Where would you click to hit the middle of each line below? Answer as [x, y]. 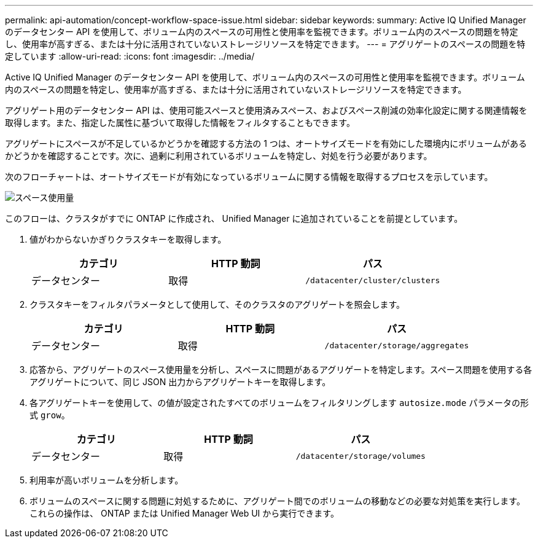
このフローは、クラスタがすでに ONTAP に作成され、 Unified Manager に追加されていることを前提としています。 [234, 218]
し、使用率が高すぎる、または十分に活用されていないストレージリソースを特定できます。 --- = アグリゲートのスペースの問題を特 [265, 44]
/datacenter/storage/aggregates [397, 345]
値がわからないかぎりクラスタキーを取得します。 [128, 239]
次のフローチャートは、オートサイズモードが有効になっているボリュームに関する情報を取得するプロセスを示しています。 [249, 177]
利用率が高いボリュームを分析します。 [107, 480]
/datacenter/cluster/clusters [373, 280]
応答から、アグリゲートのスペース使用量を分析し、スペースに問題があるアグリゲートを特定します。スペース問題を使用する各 [281, 369]
